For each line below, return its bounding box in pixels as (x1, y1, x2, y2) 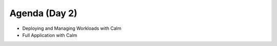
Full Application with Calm (22, 32, 77, 38)
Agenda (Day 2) (9, 8, 77, 19)
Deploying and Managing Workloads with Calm (22, 25, 122, 31)
